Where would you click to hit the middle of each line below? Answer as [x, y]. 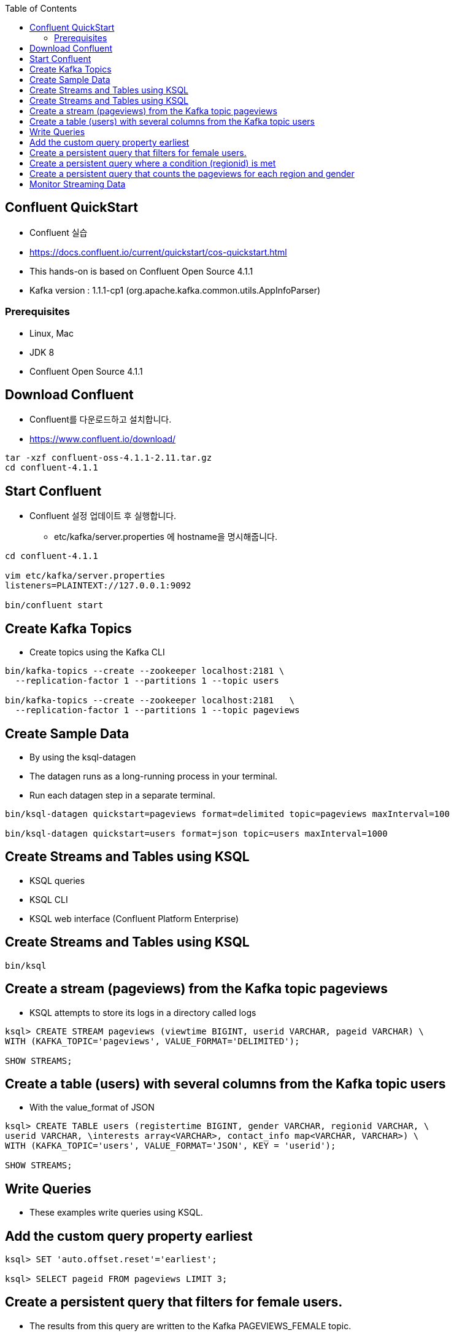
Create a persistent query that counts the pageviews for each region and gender [192, 174]
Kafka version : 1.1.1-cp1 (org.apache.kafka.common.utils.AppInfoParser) [175, 290]
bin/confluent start [54, 605]
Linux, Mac [52, 333]
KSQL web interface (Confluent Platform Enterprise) [134, 918]
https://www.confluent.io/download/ [103, 439]
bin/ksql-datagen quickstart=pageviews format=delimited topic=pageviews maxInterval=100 [227, 814]
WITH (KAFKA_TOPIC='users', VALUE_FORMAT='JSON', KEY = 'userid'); [171, 1146]
